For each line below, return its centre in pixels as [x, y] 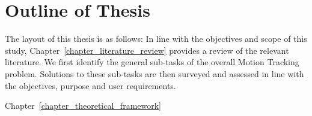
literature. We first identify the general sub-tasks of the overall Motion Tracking [152, 62]
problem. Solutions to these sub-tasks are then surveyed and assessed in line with [154, 73]
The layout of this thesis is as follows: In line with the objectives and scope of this [156, 39]
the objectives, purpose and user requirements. [90, 85]
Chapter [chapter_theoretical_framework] [83, 106]
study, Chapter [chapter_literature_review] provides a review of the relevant [147, 50]
